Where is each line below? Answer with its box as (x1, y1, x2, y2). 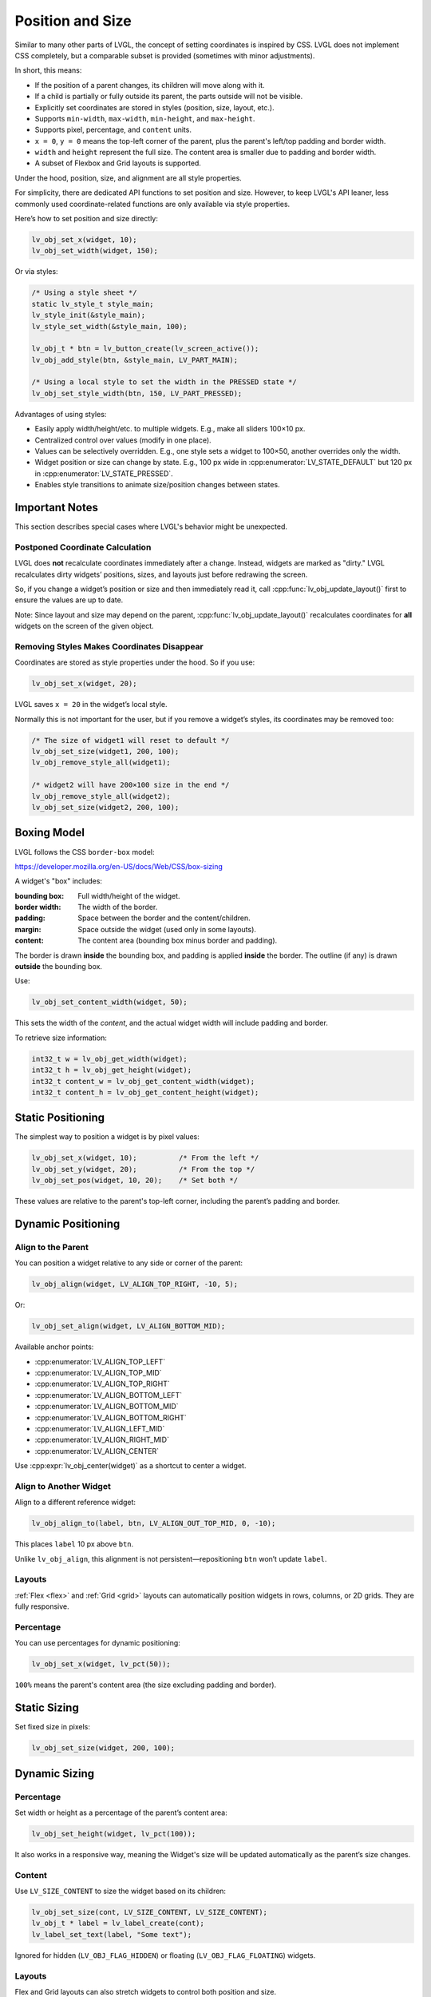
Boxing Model (14, 826, 85, 840)
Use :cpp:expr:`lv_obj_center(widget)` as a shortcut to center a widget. (14, 1461, 247, 1471)
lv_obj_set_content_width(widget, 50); (31, 998, 188, 1006)
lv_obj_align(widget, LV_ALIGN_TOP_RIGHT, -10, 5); (31, 1280, 239, 1289)
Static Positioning (14, 1111, 105, 1125)
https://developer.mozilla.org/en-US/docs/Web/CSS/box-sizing (14, 861, 223, 871)
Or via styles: (14, 267, 59, 276)
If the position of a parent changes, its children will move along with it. (34, 80, 265, 89)
